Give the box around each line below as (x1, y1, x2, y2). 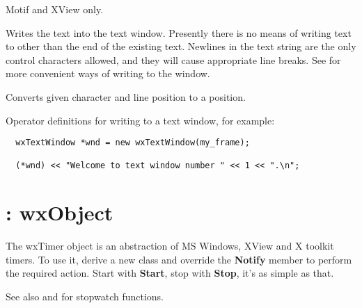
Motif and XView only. (6, 2, 104, 16)
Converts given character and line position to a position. (6, 89, 246, 104)
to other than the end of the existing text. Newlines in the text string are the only (6, 39, 356, 54)
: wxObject (6, 198, 113, 227)
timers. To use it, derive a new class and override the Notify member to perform (6, 252, 352, 266)
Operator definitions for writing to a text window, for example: (6, 113, 275, 127)
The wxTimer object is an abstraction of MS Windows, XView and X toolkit (6, 238, 334, 253)
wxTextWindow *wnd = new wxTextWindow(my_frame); (15, 138, 250, 148)
